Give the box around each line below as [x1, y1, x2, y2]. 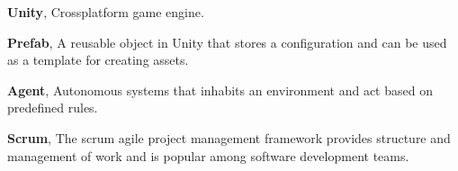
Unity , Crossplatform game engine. [7, 3, 204, 21]
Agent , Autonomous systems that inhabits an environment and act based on [7, 80, 433, 99]
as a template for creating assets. [7, 50, 189, 69]
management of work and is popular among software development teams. [7, 146, 409, 165]
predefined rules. [7, 98, 98, 117]
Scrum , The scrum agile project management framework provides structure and [7, 128, 451, 147]
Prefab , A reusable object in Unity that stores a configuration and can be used [7, 32, 447, 51]
